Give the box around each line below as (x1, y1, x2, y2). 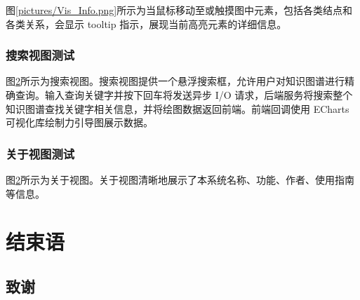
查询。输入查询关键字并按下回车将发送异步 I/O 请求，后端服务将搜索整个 (15, 88, 353, 102)
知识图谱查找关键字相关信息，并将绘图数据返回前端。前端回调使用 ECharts (6, 101, 349, 116)
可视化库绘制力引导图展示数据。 (6, 115, 153, 130)
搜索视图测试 (6, 46, 75, 64)
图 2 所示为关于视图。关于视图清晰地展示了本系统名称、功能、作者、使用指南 (6, 172, 354, 186)
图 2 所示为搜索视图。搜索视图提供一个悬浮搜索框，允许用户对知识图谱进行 (6, 74, 345, 88)
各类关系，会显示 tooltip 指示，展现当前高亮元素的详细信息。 (6, 16, 287, 31)
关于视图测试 (6, 144, 75, 162)
